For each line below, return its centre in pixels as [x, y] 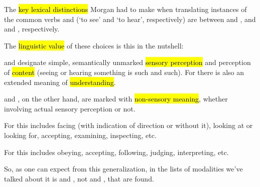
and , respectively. [32, 29]
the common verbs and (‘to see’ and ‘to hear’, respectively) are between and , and [130, 19]
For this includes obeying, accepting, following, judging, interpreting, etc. [116, 152]
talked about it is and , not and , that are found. [79, 178]
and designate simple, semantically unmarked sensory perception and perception [127, 62]
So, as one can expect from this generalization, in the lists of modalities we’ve [123, 169]
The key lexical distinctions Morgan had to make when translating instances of [125, 9]
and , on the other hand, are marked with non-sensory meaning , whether [116, 99]
